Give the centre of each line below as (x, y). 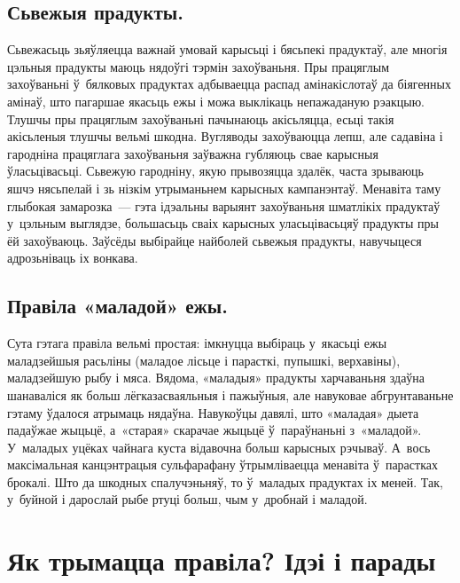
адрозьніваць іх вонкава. (73, 258)
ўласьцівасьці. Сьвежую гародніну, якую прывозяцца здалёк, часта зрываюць (215, 171)
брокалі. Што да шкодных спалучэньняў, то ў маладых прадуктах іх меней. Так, (225, 481)
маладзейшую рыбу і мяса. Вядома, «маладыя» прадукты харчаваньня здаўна (216, 378)
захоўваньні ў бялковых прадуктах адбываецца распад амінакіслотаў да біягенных (230, 84)
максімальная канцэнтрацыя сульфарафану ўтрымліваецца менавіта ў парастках (222, 465)
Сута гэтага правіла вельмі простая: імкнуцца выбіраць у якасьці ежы (197, 343)
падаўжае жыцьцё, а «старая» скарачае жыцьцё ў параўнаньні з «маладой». (214, 430)
